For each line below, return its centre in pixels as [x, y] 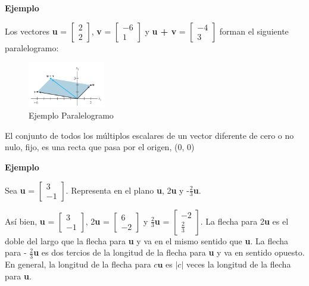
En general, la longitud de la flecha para [78, 264]
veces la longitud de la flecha [238, 264]
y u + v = [165, 31]
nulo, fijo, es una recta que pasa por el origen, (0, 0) [100, 147]
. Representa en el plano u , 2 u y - [127, 190]
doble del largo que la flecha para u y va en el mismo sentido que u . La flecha [147, 240]
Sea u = [20, 190]
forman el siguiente [254, 31]
